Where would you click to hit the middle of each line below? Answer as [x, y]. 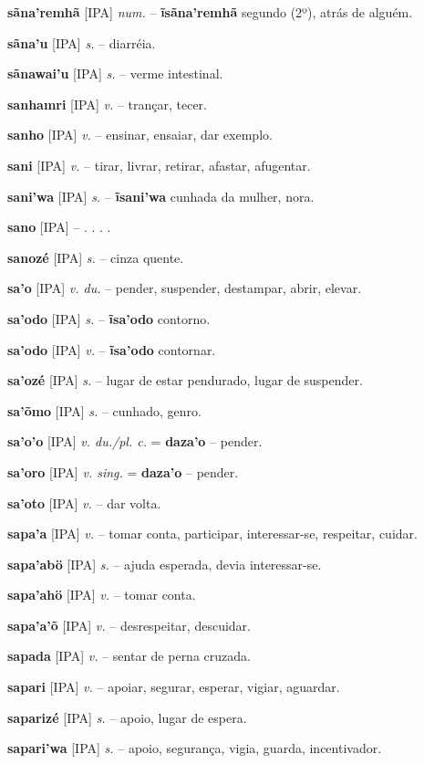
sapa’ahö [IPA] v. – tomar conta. [102, 595]
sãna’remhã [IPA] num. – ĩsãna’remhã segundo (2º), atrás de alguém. [210, 12]
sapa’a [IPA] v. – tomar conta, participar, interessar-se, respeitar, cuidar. [212, 534]
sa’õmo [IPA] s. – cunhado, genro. [104, 410]
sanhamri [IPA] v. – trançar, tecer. [107, 104]
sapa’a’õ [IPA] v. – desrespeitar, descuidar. [129, 625]
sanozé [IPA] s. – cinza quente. [96, 257]
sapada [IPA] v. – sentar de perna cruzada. [129, 656]
